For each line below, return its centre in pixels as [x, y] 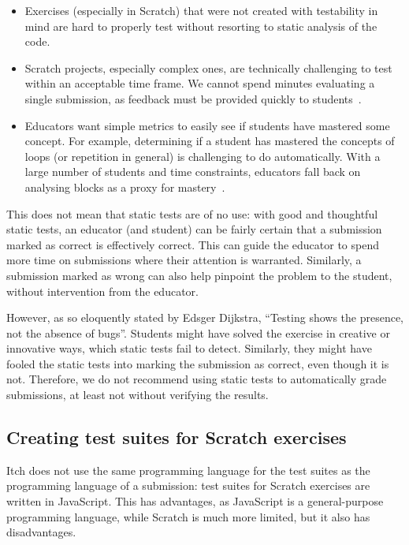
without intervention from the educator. [102, 291]
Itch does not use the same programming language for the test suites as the [188, 470]
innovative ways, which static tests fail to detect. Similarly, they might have [189, 348]
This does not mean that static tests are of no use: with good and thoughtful [192, 213]
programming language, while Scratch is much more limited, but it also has [188, 516]
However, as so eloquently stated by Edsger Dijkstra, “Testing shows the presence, [205, 317]
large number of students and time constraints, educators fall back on [193, 172]
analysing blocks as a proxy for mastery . [125, 187]
